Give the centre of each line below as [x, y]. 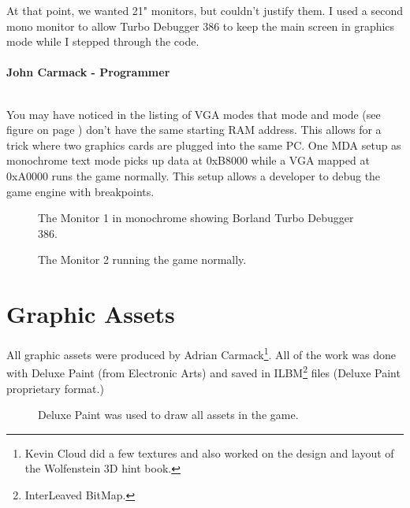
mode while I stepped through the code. [103, 41]
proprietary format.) [55, 388]
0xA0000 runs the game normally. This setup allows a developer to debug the [194, 175]
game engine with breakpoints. [80, 191]
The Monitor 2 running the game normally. [142, 260]
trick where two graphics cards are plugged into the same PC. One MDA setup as [204, 145]
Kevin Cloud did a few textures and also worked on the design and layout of [209, 452]
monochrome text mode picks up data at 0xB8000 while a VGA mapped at [188, 160]
